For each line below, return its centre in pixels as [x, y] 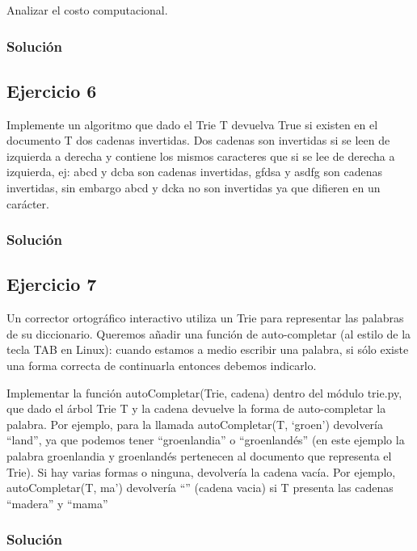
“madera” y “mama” [57, 503]
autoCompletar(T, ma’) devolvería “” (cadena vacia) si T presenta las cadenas [200, 488]
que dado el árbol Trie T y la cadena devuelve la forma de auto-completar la [196, 408]
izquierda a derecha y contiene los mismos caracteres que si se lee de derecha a [201, 156]
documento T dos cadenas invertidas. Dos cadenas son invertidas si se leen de [198, 140]
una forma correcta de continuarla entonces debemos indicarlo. [162, 366]
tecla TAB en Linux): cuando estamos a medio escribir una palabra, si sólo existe [208, 349]
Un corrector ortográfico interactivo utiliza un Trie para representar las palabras [205, 318]
